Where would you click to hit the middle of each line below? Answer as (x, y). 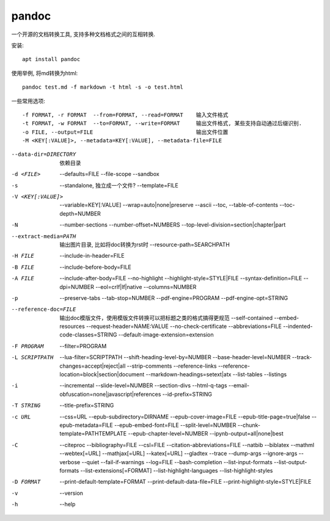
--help (68, 505)
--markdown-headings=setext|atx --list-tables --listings (216, 374)
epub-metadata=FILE (86, 425)
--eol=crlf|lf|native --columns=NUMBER (146, 286)
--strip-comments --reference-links (172, 366)
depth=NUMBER (80, 213)
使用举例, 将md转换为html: (45, 73)
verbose (70, 462)
